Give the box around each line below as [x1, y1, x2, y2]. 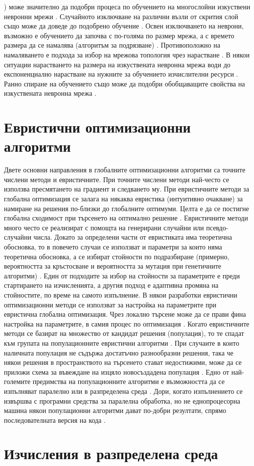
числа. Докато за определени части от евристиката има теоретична [33, 232, 232, 242]
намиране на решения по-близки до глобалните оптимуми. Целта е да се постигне [4, 203, 249, 213]
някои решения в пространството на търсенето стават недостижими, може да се [4, 357, 242, 367]
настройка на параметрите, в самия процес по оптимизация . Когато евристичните [4, 318, 250, 329]
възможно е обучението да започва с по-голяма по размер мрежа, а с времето [4, 30, 234, 40]
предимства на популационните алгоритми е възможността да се [32, 376, 225, 386]
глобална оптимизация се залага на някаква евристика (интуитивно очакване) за [4, 193, 243, 204]
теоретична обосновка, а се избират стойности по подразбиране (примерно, [4, 251, 230, 261]
